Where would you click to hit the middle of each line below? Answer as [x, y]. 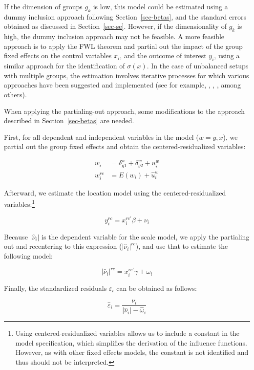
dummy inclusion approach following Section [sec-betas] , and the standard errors [125, 16]
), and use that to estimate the [182, 246]
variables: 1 [20, 203]
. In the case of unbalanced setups [198, 66]
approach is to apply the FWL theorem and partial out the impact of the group [123, 46]
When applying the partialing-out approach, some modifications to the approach [125, 111]
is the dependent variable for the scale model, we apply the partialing [146, 236]
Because [16, 236]
